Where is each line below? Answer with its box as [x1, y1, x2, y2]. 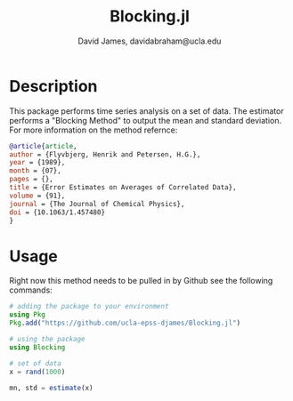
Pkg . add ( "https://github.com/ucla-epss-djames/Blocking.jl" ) [9, 318, 241, 328]
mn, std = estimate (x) [9, 383, 94, 392]
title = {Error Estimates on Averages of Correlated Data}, [9, 183, 238, 192]
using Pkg [9, 310, 46, 319]
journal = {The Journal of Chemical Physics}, [9, 199, 185, 208]
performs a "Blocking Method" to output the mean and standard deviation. [9, 115, 282, 125]
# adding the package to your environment [9, 302, 169, 311]
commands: [9, 285, 53, 295]
